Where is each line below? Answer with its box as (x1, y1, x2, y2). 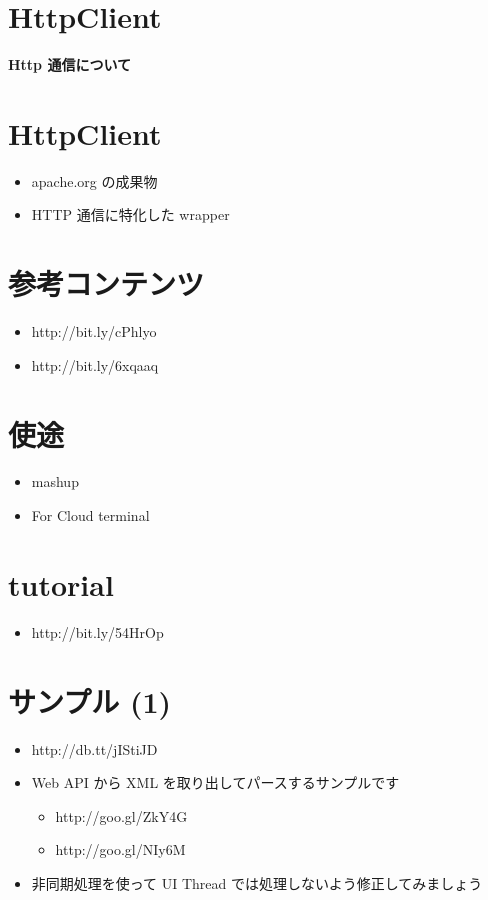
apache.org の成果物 (31, 170, 158, 191)
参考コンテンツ (8, 263, 205, 304)
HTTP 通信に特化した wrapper (31, 204, 230, 225)
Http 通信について (8, 54, 132, 75)
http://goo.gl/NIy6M (55, 839, 186, 860)
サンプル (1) (8, 680, 172, 721)
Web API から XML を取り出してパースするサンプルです (31, 772, 400, 793)
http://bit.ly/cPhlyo (31, 321, 157, 342)
